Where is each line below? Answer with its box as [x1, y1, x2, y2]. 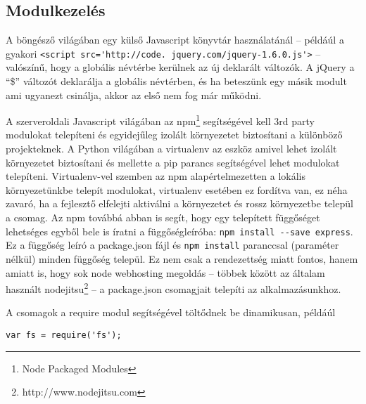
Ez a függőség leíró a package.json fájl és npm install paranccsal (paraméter [6, 237, 339, 252]
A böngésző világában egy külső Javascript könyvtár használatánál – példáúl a [6, 32, 344, 47]
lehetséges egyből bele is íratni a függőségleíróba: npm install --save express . [6, 223, 353, 238]
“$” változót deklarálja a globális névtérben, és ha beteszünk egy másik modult [6, 74, 347, 89]
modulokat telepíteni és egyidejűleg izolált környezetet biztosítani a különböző [6, 127, 343, 142]
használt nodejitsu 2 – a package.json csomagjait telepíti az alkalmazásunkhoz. [6, 280, 341, 296]
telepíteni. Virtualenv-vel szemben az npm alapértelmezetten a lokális [6, 169, 306, 183]
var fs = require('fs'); [6, 330, 122, 340]
